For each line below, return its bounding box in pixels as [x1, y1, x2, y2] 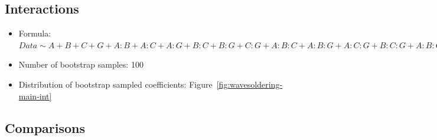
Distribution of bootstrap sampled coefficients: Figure [18, 78, 213, 90]
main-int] [18, 89, 52, 102]
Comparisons [5, 118, 86, 136]
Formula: [18, 27, 51, 39]
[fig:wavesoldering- [216, 78, 283, 90]
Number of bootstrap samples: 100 [18, 58, 144, 71]
